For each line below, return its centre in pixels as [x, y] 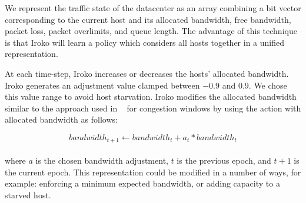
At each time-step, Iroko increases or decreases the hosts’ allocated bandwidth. [147, 73]
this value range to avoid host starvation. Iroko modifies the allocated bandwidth [151, 97]
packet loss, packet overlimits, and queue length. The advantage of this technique [151, 31]
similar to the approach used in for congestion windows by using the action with [153, 108]
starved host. [28, 194]
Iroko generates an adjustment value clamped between [102, 85]
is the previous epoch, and [224, 160]
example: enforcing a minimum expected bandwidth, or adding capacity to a [142, 183]
